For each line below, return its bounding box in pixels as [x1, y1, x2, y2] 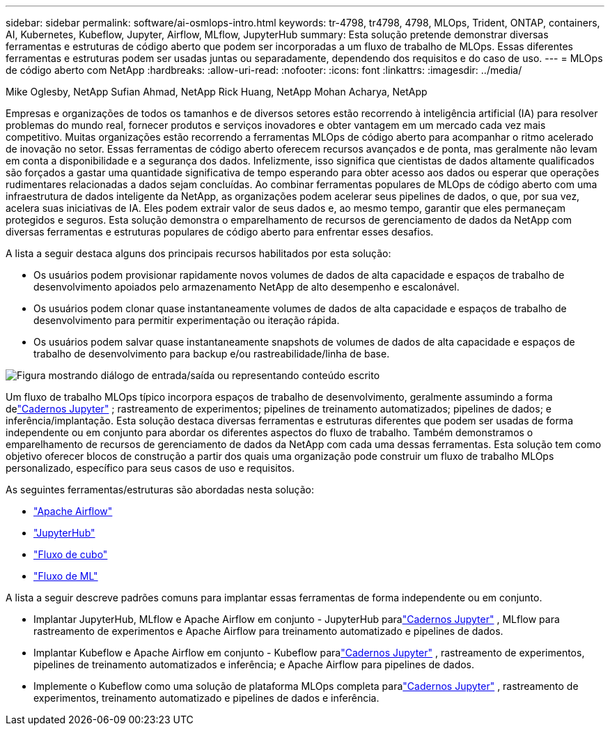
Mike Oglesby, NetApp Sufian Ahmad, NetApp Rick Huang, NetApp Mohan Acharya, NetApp [6, 86, 428, 98]
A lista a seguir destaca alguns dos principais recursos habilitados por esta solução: [6, 247, 391, 259]
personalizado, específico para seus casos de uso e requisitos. [6, 462, 295, 474]
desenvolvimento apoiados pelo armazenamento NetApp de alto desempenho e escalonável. [33, 281, 460, 293]
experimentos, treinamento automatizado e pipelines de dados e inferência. [33, 692, 380, 704]
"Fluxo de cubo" [33, 548, 108, 560]
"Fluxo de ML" [33, 570, 98, 582]
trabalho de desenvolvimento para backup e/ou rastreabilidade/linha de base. [33, 348, 390, 360]
